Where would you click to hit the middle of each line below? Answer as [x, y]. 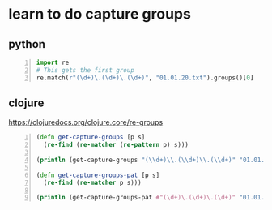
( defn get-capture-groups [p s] [91, 137]
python [27, 44]
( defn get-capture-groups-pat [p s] [98, 175]
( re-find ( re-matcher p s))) [92, 182]
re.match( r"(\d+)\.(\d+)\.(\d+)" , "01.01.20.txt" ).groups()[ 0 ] [145, 78]
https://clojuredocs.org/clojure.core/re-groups [86, 122]
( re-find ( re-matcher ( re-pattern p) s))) [116, 145]
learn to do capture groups [100, 14]
